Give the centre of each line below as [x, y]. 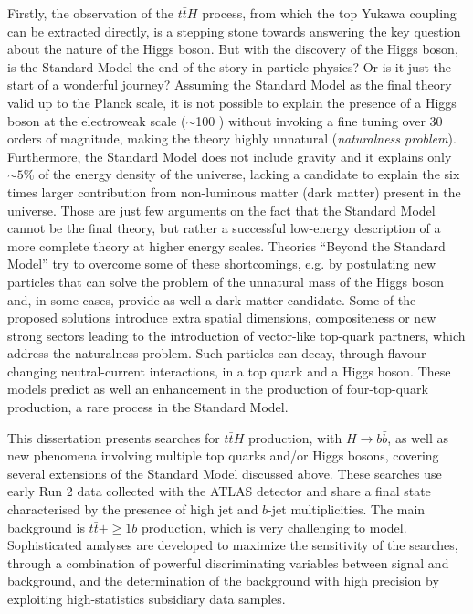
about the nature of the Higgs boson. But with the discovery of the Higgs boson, [233, 49]
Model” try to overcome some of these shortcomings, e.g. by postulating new [222, 264]
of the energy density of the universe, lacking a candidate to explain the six [249, 174]
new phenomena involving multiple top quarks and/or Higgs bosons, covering [223, 455]
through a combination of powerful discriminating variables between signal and [228, 562]
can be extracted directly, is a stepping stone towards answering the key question [234, 31]
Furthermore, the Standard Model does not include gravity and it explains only [230, 156]
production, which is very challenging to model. [274, 527]
